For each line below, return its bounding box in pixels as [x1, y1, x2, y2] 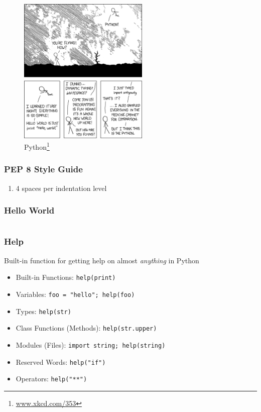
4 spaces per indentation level [16, 182, 107, 193]
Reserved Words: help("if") [16, 356, 106, 367]
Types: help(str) [16, 305, 71, 316]
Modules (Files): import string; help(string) [16, 339, 166, 350]
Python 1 [24, 140, 50, 152]
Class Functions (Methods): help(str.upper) [16, 323, 157, 333]
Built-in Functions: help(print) [16, 272, 116, 282]
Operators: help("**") [16, 373, 87, 384]
